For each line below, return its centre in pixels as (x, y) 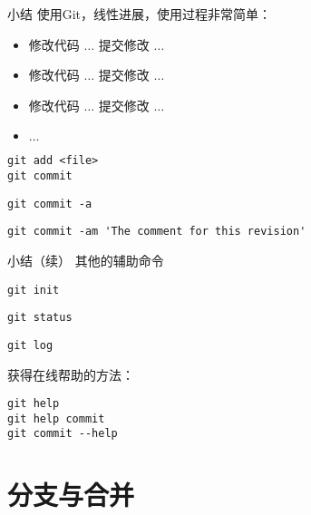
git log (30, 345)
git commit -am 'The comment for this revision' (157, 232)
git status (40, 318)
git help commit (56, 418)
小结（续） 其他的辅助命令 (86, 260)
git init (34, 290)
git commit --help (63, 434)
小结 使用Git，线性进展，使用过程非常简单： (139, 14)
